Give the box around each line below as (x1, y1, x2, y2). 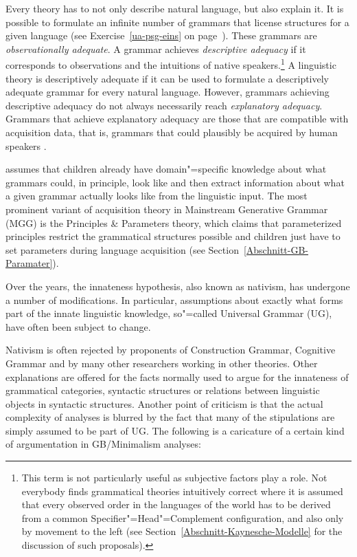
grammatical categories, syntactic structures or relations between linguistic (5, 383, 320, 397)
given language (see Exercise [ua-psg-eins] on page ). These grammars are (5, 28, 317, 43)
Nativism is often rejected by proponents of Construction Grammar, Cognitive (5, 342, 336, 357)
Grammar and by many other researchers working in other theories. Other (5, 356, 318, 370)
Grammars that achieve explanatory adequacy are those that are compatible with (5, 111, 349, 126)
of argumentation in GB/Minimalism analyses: (5, 437, 201, 451)
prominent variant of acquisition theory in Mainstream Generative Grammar (5, 201, 328, 216)
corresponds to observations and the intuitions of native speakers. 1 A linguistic (5, 56, 336, 72)
